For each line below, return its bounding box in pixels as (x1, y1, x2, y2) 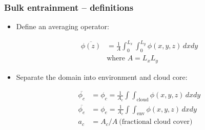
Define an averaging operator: (16, 21, 109, 32)
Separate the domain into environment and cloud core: (16, 71, 188, 82)
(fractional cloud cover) (119, 118, 193, 126)
